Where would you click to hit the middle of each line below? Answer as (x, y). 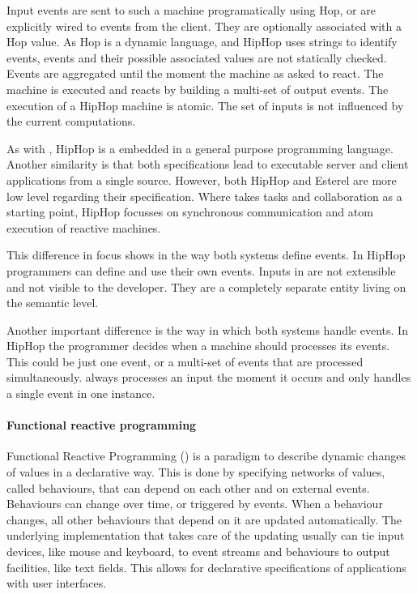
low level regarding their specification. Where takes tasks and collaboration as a (204, 196)
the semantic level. (53, 303)
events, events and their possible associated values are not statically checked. (197, 57)
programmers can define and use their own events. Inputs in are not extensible (201, 270)
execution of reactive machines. (84, 227)
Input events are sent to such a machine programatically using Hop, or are (191, 10)
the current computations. (71, 121)
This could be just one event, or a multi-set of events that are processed (185, 361)
